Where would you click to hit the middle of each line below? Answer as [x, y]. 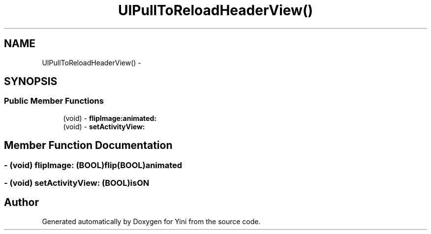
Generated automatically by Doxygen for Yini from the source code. [151, 221]
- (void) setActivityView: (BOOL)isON [77, 183]
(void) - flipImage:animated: [110, 118]
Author [21, 203]
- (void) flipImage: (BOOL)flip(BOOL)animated [93, 165]
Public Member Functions [54, 101]
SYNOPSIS [31, 82]
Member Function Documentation [88, 146]
